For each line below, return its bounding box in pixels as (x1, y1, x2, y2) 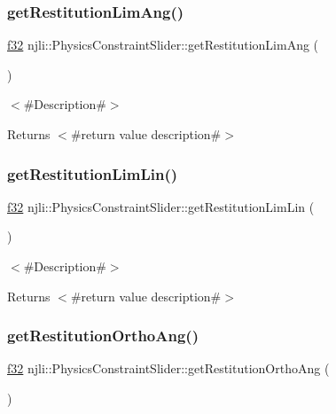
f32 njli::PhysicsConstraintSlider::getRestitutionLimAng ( (7, 35, 319, 54)
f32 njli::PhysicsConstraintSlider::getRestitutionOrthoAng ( (7, 359, 330, 378)
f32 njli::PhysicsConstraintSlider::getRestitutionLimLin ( (7, 197, 315, 215)
